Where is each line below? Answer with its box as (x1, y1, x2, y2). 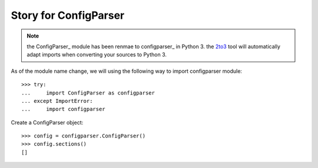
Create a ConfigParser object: (11, 119, 84, 126)
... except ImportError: (21, 98, 93, 104)
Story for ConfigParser (11, 9, 125, 22)
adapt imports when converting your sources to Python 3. (26, 51, 167, 58)
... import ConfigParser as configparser (21, 89, 155, 96)
